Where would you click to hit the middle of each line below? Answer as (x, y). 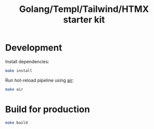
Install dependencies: (27, 61)
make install (19, 71)
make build (16, 123)
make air (14, 89)
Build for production (47, 109)
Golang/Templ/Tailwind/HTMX (84, 9)
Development (34, 48)
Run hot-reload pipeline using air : (39, 80)
